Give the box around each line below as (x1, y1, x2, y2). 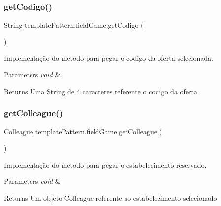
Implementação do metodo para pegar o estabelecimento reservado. (4, 159, 207, 170)
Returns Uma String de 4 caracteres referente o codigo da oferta (4, 86, 197, 96)
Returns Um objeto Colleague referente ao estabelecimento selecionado (4, 192, 217, 203)
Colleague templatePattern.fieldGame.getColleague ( (4, 126, 162, 137)
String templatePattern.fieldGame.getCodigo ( (4, 20, 144, 30)
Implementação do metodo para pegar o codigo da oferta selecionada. (4, 53, 213, 63)
